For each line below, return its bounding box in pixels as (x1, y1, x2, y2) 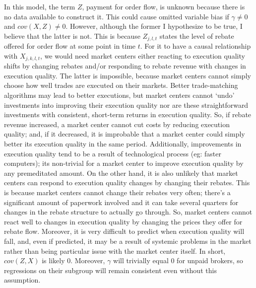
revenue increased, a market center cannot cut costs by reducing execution (4, 119, 230, 129)
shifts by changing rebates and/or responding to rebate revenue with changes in (4, 61, 246, 71)
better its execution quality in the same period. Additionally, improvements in (4, 139, 242, 149)
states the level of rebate (159, 30, 234, 41)
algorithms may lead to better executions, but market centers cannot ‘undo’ (4, 90, 235, 100)
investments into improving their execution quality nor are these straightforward (4, 99, 249, 110)
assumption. (4, 275, 41, 285)
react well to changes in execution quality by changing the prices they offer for (4, 216, 243, 226)
